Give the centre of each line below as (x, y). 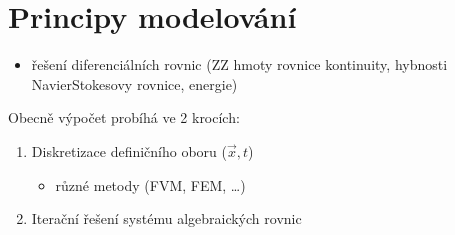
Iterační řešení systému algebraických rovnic (166, 218)
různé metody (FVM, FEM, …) (150, 184)
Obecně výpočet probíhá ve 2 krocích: (124, 117)
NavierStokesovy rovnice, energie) (134, 83)
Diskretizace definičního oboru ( (129, 150)
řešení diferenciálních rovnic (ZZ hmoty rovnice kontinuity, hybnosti (239, 64)
